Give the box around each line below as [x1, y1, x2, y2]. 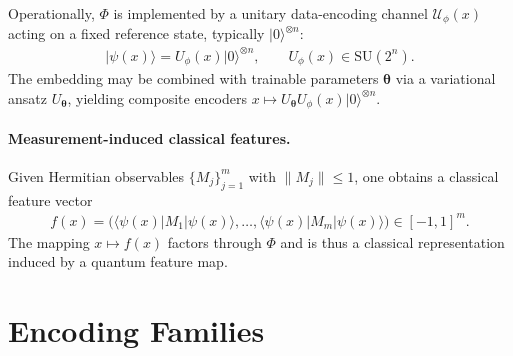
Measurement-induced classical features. [8, 127, 291, 148]
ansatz [8, 87, 47, 108]
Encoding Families [8, 310, 265, 351]
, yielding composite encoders [67, 87, 247, 108]
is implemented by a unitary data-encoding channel [113, 3, 428, 23]
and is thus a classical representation [280, 231, 505, 252]
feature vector [8, 189, 93, 210]
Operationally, [8, 3, 95, 23]
